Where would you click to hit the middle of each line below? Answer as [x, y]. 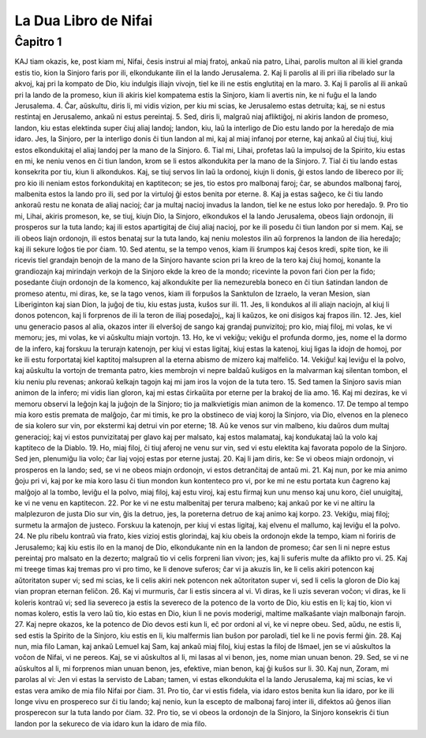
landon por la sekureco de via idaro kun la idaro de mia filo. [111, 723]
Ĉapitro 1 [38, 42]
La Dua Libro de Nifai [84, 20]
